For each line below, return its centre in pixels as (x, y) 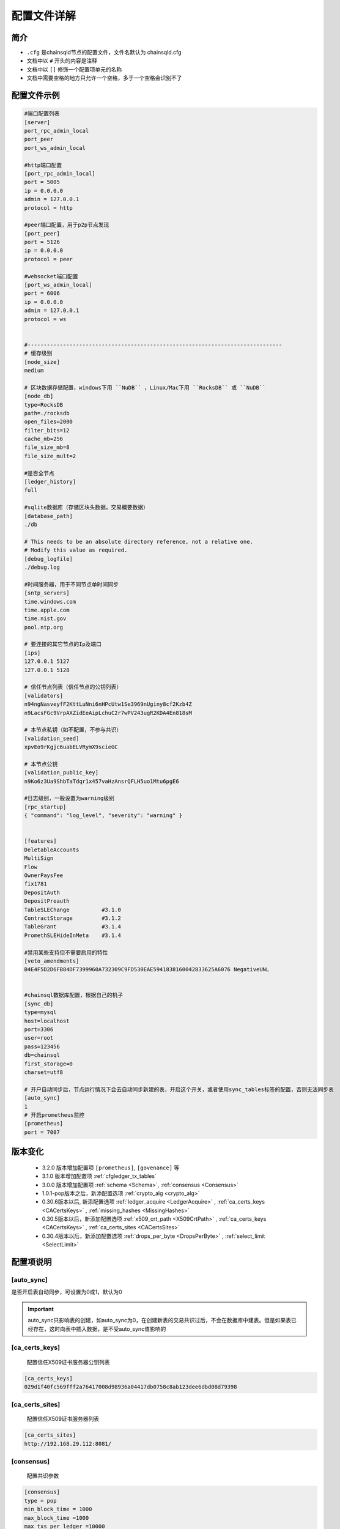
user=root (39, 1038)
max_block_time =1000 (57, 1518)
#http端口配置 (43, 165)
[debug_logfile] (49, 559)
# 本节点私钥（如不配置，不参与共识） (73, 730)
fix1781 (35, 884)
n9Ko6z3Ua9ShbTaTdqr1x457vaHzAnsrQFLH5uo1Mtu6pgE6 (102, 781)
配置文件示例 (35, 96)
